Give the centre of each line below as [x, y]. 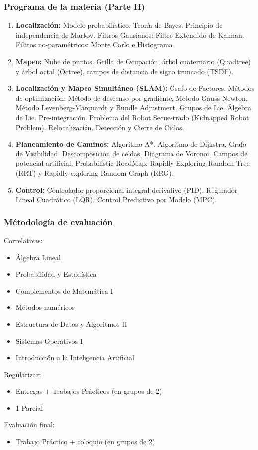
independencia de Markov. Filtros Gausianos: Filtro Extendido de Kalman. [130, 35]
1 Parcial [29, 407]
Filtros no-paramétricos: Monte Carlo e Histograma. [95, 45]
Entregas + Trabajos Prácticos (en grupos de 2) [89, 391]
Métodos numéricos [45, 307]
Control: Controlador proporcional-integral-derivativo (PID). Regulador [127, 190]
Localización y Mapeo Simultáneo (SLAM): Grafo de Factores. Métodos [135, 88]
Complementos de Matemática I [64, 290]
